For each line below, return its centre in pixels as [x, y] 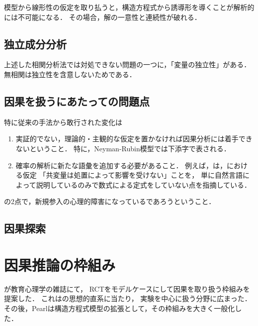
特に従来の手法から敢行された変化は [63, 122]
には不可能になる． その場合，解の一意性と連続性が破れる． [103, 17]
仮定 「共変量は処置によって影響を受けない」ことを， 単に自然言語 [132, 175]
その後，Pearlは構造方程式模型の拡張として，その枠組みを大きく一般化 [120, 308]
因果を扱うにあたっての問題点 [77, 101]
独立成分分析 [35, 44]
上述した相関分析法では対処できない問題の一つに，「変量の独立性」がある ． [128, 64]
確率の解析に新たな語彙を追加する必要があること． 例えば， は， [121, 165]
